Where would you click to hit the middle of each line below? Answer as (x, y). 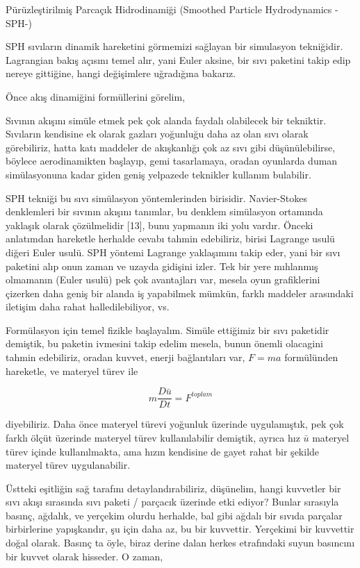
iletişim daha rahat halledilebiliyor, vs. (88, 307)
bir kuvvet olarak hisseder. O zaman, (84, 556)
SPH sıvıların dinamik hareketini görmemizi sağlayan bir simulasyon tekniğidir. (174, 46)
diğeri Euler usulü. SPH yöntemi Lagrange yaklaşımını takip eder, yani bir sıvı (173, 252)
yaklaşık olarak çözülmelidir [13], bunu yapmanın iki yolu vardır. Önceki (159, 225)
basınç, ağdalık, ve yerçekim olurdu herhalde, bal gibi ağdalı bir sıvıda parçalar (174, 515)
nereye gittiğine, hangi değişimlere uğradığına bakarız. (121, 73)
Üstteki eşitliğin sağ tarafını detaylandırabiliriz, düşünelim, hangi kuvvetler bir (173, 488)
